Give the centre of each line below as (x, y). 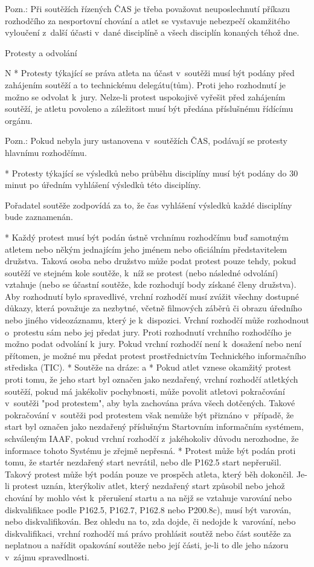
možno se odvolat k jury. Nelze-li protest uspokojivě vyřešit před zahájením (145, 96)
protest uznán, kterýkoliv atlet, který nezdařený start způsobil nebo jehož (149, 486)
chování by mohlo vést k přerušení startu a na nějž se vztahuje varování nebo (148, 497)
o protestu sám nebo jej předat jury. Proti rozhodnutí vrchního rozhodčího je (148, 332)
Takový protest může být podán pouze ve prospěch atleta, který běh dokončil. (149, 474)
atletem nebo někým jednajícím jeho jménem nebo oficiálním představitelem (146, 249)
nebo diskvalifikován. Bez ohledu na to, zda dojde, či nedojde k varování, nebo (150, 521)
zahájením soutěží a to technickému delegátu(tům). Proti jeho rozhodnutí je (146, 84)
